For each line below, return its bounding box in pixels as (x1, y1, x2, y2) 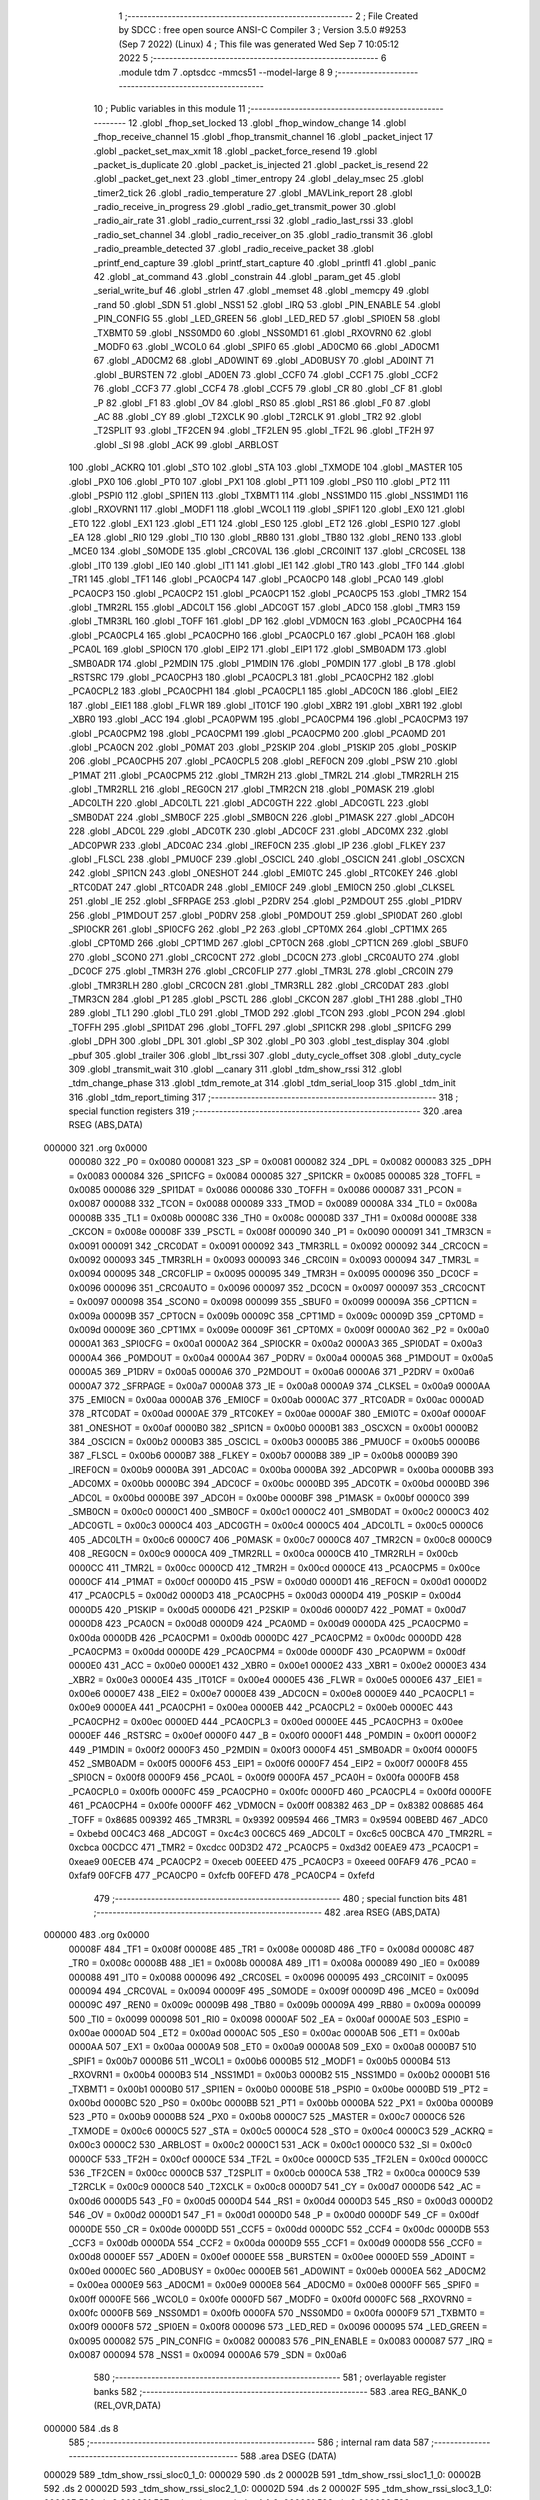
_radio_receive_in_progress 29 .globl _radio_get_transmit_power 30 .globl (93, 201, 397, 213)
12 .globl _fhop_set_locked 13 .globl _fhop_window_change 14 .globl (128, 116, 407, 129)
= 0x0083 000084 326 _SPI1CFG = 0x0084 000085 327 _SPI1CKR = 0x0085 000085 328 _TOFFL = (68, 1170, 482, 1182)
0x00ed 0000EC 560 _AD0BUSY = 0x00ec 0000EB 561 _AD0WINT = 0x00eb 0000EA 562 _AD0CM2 (68, 2265, 487, 2277)
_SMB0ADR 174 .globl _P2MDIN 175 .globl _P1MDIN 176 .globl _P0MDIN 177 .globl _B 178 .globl (68, 657, 456, 669)
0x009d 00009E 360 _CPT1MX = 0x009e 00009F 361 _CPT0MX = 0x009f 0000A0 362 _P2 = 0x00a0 (68, 1323, 490, 1335)
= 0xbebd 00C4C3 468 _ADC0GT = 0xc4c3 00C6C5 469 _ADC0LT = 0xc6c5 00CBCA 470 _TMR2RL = (68, 1828, 494, 1839)
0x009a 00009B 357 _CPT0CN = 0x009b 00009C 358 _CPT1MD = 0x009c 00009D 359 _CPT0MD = (68, 1310, 485, 1322)
